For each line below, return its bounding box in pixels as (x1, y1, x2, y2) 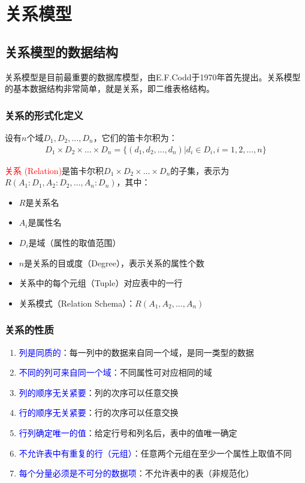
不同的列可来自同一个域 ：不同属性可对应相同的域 (19, 366, 212, 379)
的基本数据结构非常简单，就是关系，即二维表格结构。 (5, 82, 215, 95)
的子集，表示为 (170, 164, 229, 176)
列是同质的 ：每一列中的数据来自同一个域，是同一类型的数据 (19, 346, 254, 358)
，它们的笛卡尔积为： (93, 131, 177, 143)
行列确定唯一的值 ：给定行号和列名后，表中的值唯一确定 (19, 426, 237, 439)
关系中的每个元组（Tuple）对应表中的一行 (19, 277, 183, 289)
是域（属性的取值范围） (28, 236, 121, 248)
